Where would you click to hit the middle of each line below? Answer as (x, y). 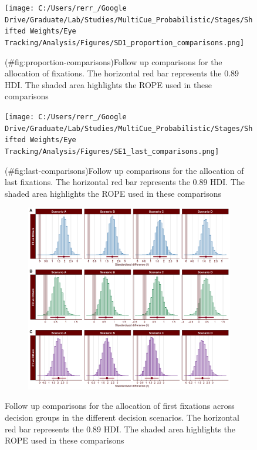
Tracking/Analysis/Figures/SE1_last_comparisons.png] (112, 151)
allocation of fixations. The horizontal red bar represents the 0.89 (122, 73)
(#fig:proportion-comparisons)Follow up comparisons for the (114, 61)
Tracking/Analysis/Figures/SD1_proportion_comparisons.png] (125, 43)
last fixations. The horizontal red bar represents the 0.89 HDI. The (125, 182)
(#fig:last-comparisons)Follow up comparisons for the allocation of (124, 170)
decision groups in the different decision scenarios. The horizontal (122, 417)
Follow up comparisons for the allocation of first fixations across (120, 406)
